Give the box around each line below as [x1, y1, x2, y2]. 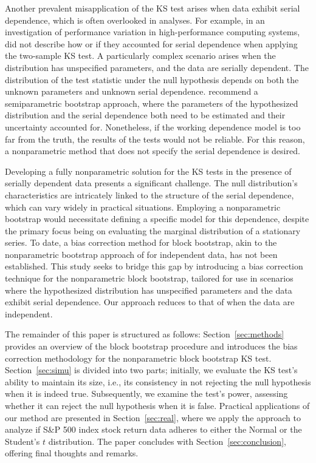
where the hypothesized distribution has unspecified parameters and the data [5, 283, 292, 296]
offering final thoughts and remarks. [5, 447, 139, 459]
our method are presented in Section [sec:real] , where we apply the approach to [5, 411, 301, 424]
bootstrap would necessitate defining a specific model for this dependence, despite [5, 212, 309, 225]
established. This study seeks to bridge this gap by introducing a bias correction [5, 260, 303, 272]
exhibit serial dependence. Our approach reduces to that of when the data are [5, 296, 295, 308]
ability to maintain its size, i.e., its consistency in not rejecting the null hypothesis [5, 375, 311, 388]
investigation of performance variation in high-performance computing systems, [5, 25, 300, 38]
